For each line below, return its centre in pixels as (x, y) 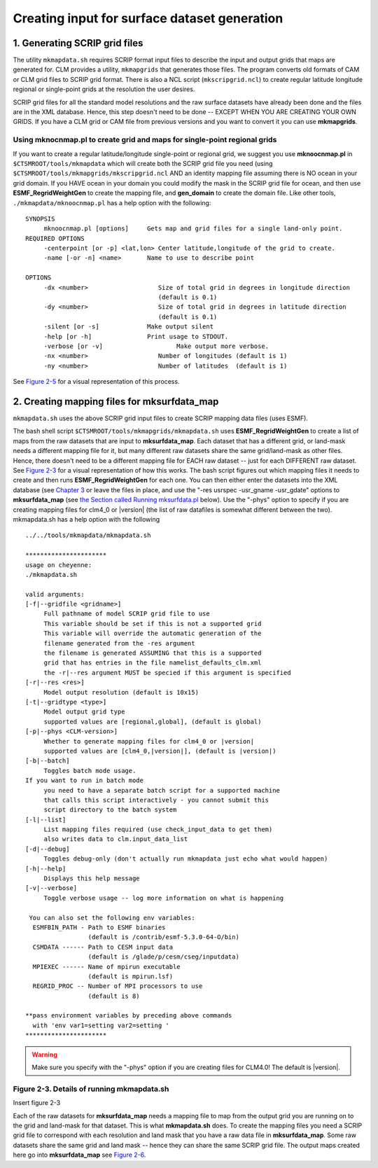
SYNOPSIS (40, 218)
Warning (44, 1055)
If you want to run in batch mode (84, 780)
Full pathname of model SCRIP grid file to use (127, 614)
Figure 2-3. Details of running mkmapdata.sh (91, 1089)
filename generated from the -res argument (119, 643)
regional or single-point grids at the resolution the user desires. (104, 89)
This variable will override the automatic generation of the (153, 633)
